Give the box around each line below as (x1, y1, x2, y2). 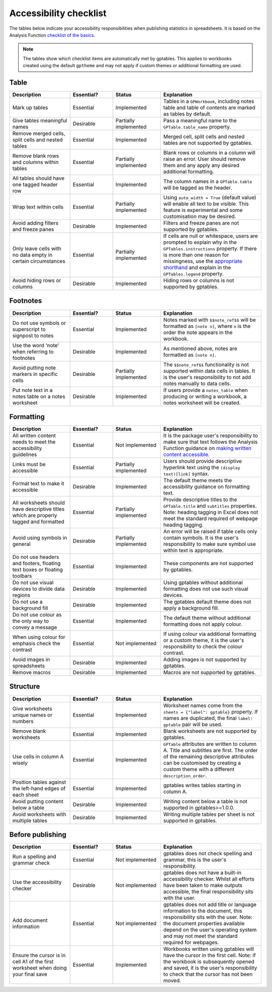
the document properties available (163, 920, 245, 927)
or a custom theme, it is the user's (163, 637, 244, 644)
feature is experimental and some (163, 207, 243, 214)
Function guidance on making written (163, 445, 252, 452)
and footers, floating (12, 560, 60, 567)
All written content (12, 432, 56, 439)
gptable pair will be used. (163, 721, 223, 728)
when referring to (12, 348, 54, 355)
